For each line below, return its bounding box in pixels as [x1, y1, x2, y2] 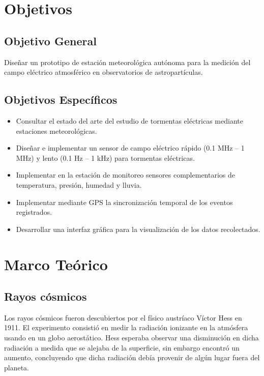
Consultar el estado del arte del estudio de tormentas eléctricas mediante [16, 115, 243, 126]
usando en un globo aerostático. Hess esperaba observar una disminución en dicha [4, 332, 259, 343]
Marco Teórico [4, 253, 108, 274]
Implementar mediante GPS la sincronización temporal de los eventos [16, 196, 233, 207]
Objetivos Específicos [4, 92, 118, 107]
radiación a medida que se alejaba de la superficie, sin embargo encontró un [4, 342, 240, 353]
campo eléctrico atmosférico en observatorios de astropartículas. [4, 67, 203, 77]
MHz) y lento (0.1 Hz [16, 152, 83, 163]
